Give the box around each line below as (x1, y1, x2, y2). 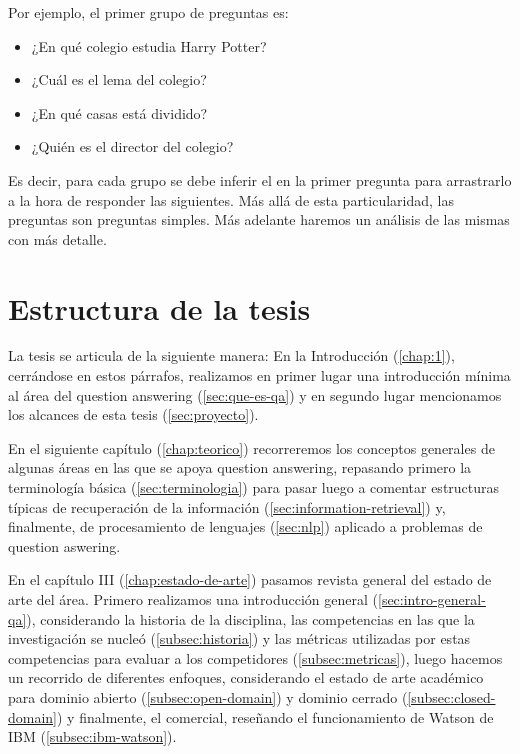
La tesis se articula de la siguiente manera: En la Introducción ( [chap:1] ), (8, 345, 455, 366)
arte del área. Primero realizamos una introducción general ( (8, 589, 378, 609)
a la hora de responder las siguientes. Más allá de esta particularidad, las (8, 189, 455, 210)
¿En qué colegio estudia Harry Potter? (31, 35, 267, 56)
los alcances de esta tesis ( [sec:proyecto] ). (8, 404, 259, 425)
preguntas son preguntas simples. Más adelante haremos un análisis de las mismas (8, 209, 510, 230)
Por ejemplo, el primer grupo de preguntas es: (8, 2, 289, 22)
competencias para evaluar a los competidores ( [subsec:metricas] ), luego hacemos (8, 647, 503, 668)
